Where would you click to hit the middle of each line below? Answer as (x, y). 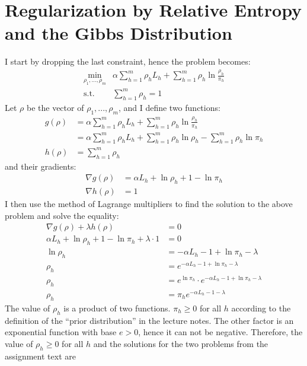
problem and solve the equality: (62, 215)
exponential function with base (61, 332)
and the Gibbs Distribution (119, 33)
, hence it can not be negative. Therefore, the (220, 332)
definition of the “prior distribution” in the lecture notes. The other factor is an (149, 320)
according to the (261, 308)
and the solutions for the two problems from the (181, 343)
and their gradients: (41, 166)
